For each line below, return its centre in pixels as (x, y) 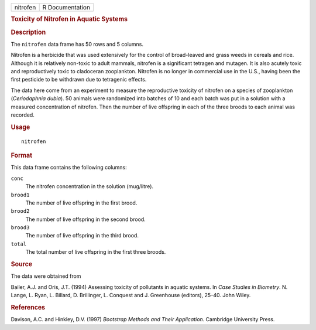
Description (28, 32)
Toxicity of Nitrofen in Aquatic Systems (69, 19)
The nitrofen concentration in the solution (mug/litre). (90, 186)
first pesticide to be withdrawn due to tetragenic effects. (79, 80)
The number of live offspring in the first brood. (81, 203)
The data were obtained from (46, 276)
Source (22, 264)
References (28, 307)
